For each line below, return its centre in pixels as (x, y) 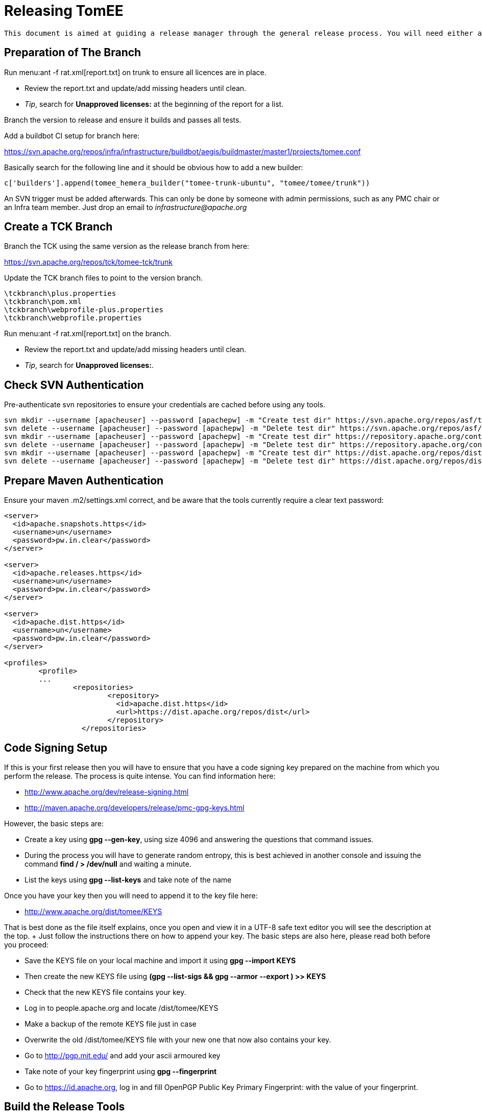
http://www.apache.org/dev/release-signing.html (107, 792)
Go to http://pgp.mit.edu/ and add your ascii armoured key (123, 1055)
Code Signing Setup (56, 748)
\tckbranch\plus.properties (60, 294)
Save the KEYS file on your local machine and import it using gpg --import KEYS (160, 960)
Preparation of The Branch (73, 53)
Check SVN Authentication (74, 385)
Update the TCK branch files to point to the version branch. (104, 278)
